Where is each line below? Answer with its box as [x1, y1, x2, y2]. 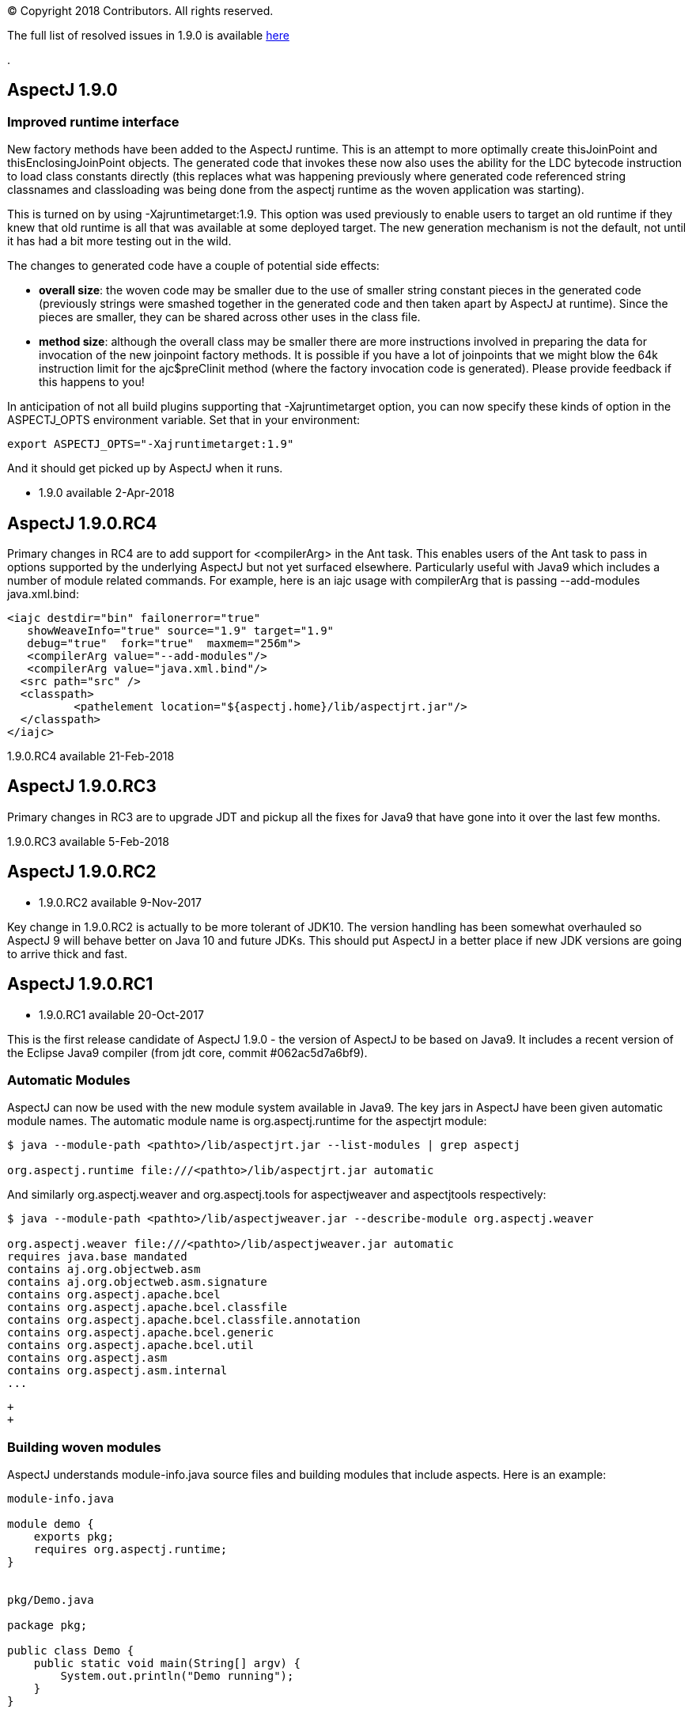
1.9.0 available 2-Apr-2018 [39, 486, 175, 500]
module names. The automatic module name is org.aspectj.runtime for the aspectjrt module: [7, 1114, 487, 1128]
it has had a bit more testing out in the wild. [7, 234, 232, 248]
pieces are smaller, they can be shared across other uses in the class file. [39, 310, 421, 324]
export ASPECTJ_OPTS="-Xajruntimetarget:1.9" [7, 438, 294, 451]
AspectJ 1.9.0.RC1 [7, 974, 153, 995]
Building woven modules [7, 1438, 161, 1455]
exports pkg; [33, 1530, 114, 1544]
